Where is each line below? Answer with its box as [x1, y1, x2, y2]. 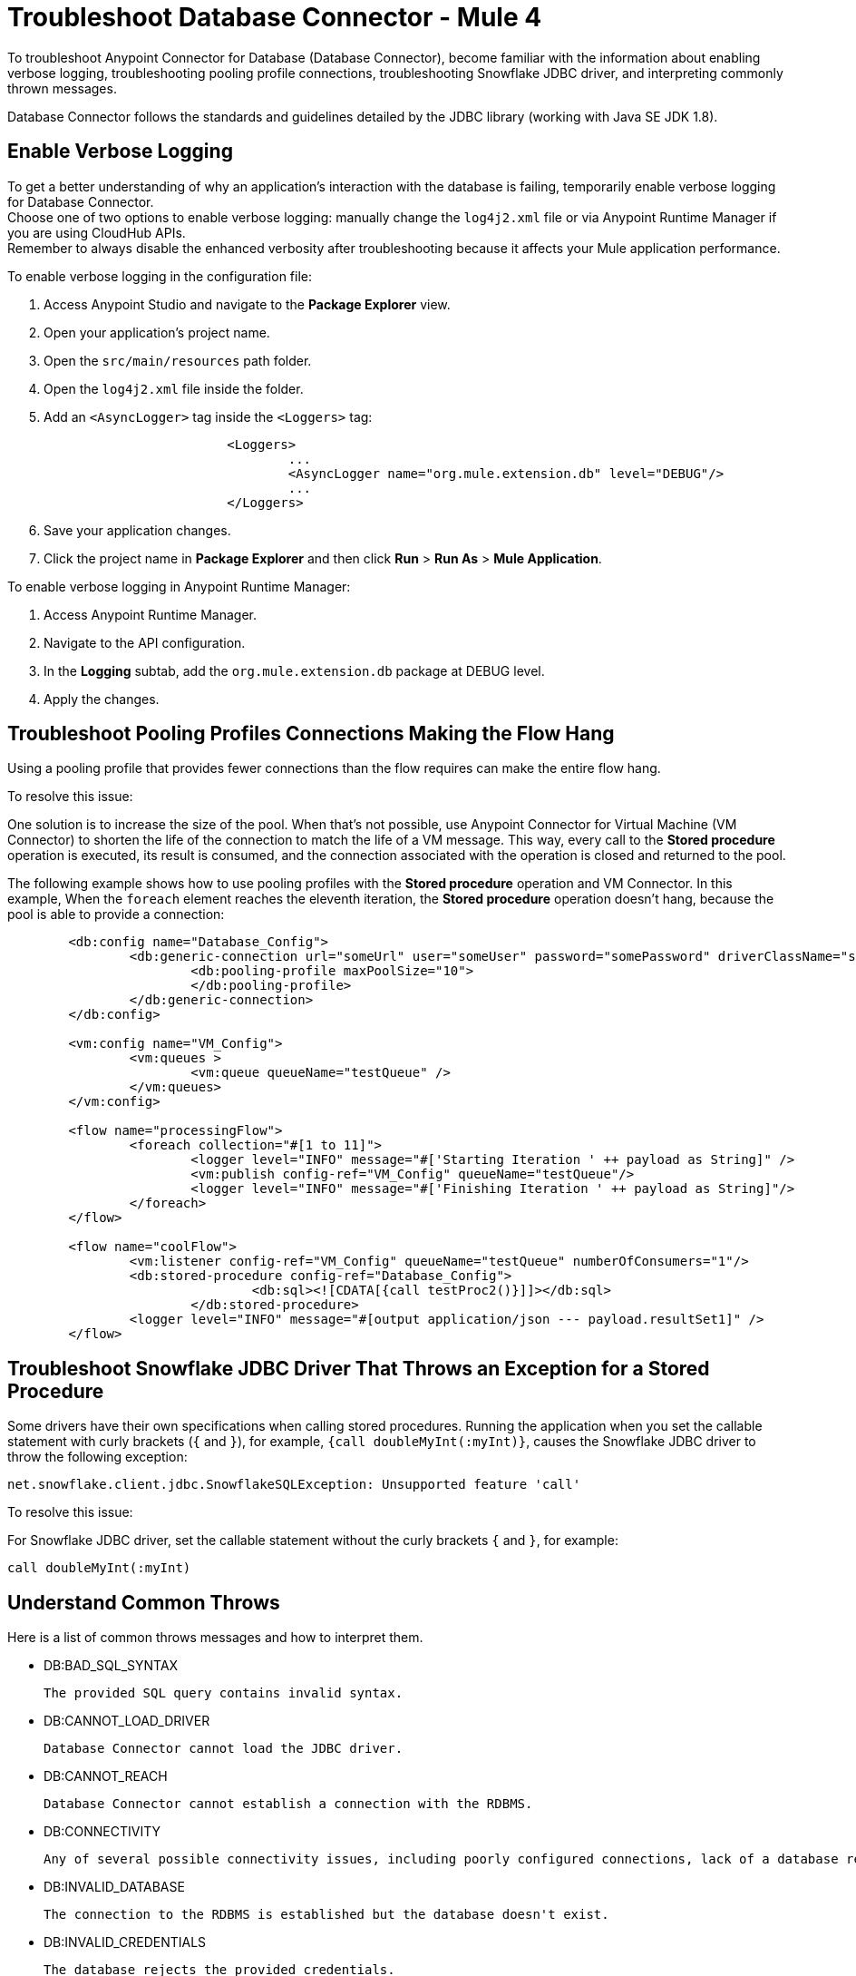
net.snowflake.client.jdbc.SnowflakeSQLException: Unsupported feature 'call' [7, 1477, 581, 1492]
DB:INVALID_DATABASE [44, 1879, 185, 1895]
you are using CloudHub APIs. [7, 224, 186, 240]
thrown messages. [7, 80, 117, 96]
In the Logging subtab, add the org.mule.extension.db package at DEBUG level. [44, 662, 545, 679]
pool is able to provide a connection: [7, 906, 225, 923]
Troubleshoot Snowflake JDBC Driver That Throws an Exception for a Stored [7, 1356, 710, 1380]
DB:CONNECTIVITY [44, 1824, 160, 1840]
